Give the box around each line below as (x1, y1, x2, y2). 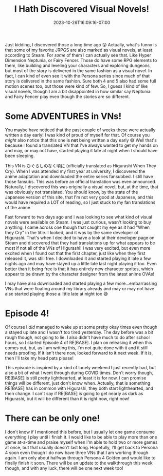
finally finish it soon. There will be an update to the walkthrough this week (5, 460, 153, 466)
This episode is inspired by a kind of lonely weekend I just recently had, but (5, 364, 156, 370)
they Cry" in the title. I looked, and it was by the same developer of (5, 229, 139, 235)
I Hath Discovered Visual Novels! (14, 3, 149, 15)
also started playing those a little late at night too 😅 (5, 291, 109, 297)
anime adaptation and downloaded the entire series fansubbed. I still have (5, 173, 153, 179)
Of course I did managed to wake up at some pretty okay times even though (5, 324, 158, 330)
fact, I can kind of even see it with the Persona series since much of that (5, 73, 150, 79)
